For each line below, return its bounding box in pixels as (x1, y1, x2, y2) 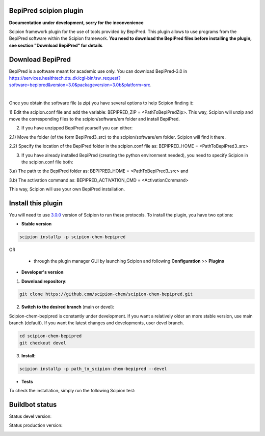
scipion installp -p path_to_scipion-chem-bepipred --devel (19, 366, 167, 372)
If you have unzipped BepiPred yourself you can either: (21, 125, 133, 131)
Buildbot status (9, 400, 57, 408)
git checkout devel (19, 340, 66, 345)
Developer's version (21, 269, 64, 275)
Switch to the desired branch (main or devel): (21, 304, 115, 310)
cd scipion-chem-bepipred (19, 333, 82, 339)
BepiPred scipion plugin (9, 6, 83, 15)
